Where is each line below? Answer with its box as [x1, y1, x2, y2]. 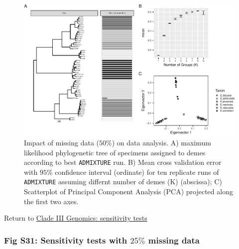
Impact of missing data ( [24, 137, 100, 147]
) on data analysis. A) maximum [112, 137, 211, 147]
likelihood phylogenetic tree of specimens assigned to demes [24, 147, 206, 157]
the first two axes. [24, 196, 79, 206]
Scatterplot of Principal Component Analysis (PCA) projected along [24, 186, 233, 197]
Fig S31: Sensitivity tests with [4, 234, 127, 246]
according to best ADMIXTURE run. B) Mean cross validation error [24, 157, 222, 167]
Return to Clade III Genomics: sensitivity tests [4, 213, 147, 223]
